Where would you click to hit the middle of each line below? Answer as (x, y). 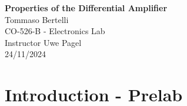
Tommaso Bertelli (37, 19)
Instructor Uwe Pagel (43, 42)
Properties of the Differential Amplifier (86, 8)
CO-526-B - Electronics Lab (55, 31)
